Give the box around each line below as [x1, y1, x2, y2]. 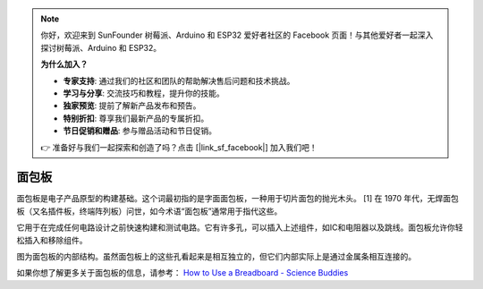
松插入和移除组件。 [16, 234, 88, 245]
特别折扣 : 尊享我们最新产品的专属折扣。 [63, 113, 209, 123]
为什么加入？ [40, 59, 89, 70]
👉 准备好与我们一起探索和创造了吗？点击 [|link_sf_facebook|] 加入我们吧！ [40, 141, 318, 152]
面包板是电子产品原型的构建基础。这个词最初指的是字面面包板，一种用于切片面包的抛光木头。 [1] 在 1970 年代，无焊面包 [16, 193, 460, 204]
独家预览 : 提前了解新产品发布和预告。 [63, 100, 201, 111]
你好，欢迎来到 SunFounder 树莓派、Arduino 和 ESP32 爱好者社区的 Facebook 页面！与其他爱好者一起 [40, 30, 418, 40]
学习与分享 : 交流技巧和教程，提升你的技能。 [63, 88, 225, 98]
